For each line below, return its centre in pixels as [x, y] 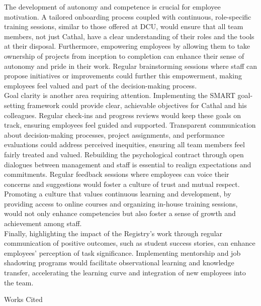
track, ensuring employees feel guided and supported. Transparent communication [130, 125]
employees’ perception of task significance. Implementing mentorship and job [122, 252]
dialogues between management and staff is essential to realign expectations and [128, 164]
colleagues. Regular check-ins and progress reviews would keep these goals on [122, 115]
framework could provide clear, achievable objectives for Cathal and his [137, 105]
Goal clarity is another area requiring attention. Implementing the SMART [120, 95]
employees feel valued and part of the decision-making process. [101, 85]
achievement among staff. [43, 223]
